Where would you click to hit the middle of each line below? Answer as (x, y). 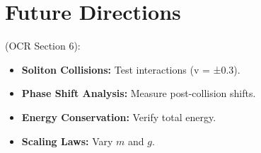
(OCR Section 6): (43, 46)
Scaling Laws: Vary (67, 141)
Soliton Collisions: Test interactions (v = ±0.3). (131, 69)
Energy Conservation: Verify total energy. (119, 117)
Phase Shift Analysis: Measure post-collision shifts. (139, 93)
